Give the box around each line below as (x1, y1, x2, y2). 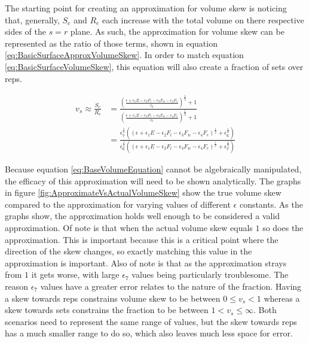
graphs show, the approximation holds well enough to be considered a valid (5, 210, 280, 222)
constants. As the (239, 198, 303, 210)
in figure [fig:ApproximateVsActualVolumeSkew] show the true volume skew (5, 186, 282, 199)
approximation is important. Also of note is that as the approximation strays (5, 256, 287, 269)
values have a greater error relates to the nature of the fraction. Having (40, 280, 302, 293)
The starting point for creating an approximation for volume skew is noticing (5, 2, 287, 14)
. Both (253, 303, 277, 316)
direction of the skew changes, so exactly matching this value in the (5, 245, 252, 257)
